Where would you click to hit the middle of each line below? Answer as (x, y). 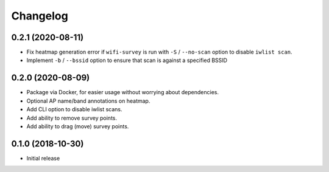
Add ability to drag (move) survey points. (78, 126)
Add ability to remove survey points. (72, 118)
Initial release (43, 158)
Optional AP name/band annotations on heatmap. (88, 101)
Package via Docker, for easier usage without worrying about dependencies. (123, 92)
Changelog (40, 16)
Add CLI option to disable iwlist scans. (74, 109)
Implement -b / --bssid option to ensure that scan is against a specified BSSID (127, 60)
